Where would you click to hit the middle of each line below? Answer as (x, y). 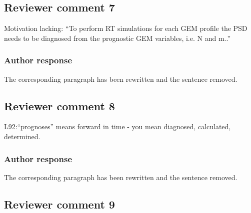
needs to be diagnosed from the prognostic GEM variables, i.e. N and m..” (117, 38)
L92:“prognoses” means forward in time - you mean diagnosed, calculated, (117, 126)
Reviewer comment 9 (59, 204)
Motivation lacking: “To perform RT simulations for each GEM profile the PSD (126, 28)
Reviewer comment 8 (59, 106)
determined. (22, 136)
